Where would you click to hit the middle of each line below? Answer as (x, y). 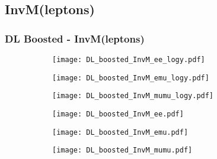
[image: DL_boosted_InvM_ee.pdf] (118, 114)
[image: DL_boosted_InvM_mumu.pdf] (122, 150)
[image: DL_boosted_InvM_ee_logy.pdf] (129, 60)
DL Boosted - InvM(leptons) (75, 38)
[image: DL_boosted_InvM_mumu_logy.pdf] (133, 96)
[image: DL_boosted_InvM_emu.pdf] (120, 132)
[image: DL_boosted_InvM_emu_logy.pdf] (131, 78)
